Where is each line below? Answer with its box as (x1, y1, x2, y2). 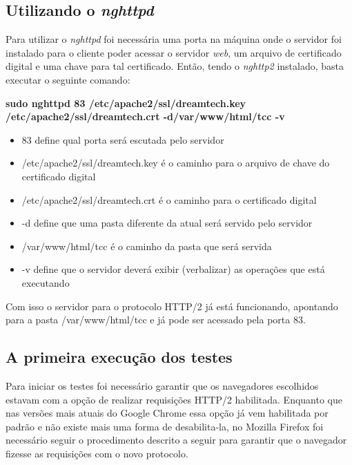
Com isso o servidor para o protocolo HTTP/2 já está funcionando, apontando (6, 298, 338, 313)
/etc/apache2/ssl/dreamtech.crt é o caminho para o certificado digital (21, 192, 317, 207)
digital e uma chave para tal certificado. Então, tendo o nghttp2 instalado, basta (6, 59, 344, 73)
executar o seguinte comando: (6, 72, 130, 86)
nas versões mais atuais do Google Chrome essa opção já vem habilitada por (6, 406, 329, 420)
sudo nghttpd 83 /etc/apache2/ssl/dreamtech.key (6, 95, 246, 110)
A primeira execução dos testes (6, 346, 233, 368)
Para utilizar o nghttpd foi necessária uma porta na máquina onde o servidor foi (6, 32, 342, 46)
